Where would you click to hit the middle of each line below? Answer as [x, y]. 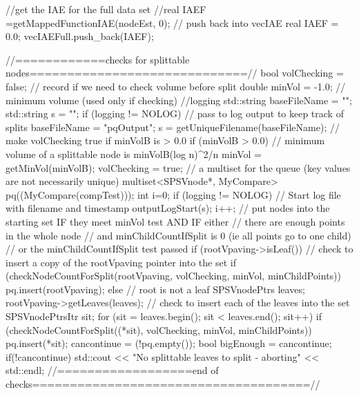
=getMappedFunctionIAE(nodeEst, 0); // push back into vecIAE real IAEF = [172, 22]
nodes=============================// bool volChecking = [175, 73]
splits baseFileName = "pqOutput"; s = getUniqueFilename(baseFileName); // [173, 127]
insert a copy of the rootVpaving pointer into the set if [121, 262]
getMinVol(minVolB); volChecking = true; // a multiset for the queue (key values [178, 167]
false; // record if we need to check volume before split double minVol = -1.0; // [176, 86]
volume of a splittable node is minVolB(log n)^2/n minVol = [134, 154]
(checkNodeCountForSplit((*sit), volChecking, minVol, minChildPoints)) [159, 329]
